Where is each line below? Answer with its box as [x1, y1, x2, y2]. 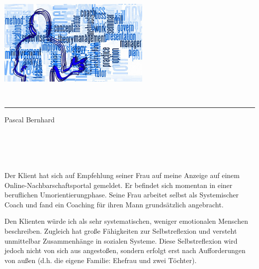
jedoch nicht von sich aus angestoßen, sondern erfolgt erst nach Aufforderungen [4, 245, 246, 256]
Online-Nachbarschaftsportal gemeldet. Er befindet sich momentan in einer [4, 179, 233, 190]
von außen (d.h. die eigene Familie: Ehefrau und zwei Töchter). [4, 255, 197, 265]
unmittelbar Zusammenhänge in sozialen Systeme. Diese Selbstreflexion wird [4, 235, 238, 246]
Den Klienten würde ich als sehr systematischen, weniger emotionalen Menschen [4, 216, 248, 226]
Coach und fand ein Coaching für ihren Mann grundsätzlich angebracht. [4, 199, 224, 209]
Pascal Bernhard [4, 114, 55, 125]
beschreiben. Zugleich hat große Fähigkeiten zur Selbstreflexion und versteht [4, 226, 237, 236]
